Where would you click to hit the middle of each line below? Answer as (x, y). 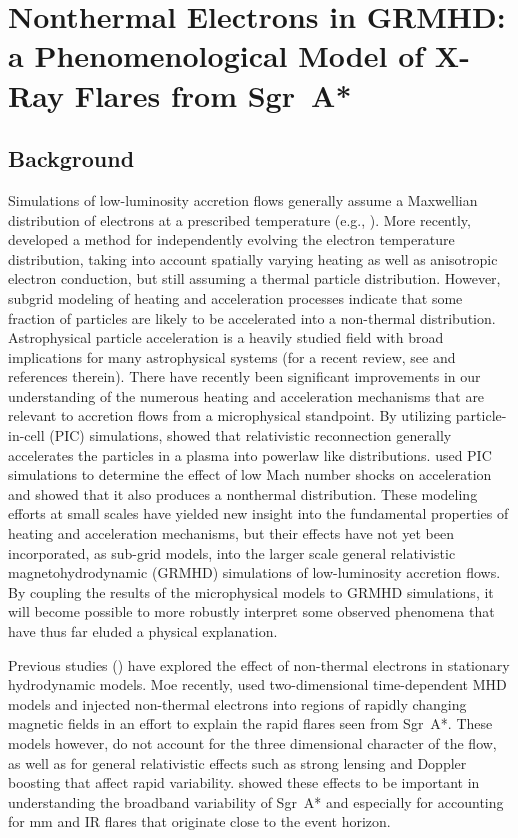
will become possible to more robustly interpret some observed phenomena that (251, 611)
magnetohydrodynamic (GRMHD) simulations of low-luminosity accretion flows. (254, 572)
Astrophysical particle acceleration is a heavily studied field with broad (226, 337)
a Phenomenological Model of (216, 55)
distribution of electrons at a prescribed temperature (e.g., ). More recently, (239, 219)
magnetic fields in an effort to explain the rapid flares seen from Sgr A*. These (250, 723)
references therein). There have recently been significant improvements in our (244, 376)
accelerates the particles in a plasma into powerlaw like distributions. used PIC (250, 454)
